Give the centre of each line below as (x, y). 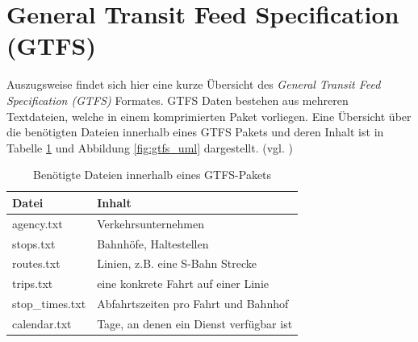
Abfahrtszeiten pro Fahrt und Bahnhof (193, 304)
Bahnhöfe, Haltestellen (153, 243)
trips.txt (33, 284)
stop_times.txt (49, 304)
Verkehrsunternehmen (150, 223)
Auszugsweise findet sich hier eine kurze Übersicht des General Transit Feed (194, 84)
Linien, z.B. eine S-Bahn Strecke (177, 263)
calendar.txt (42, 323)
